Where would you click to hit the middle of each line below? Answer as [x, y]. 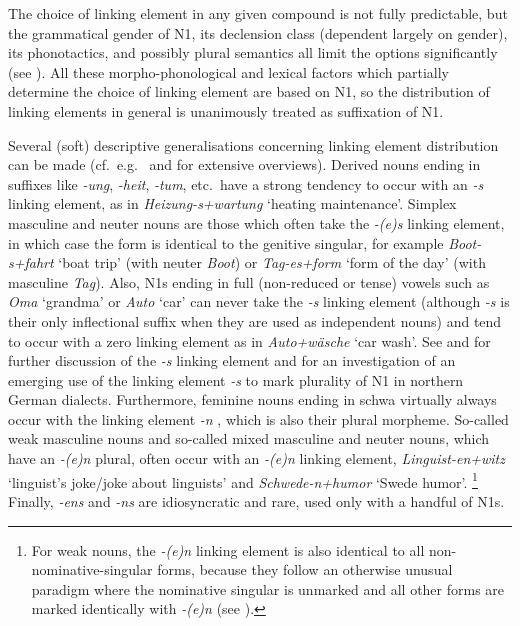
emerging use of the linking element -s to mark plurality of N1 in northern [236, 379]
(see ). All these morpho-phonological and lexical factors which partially [228, 71]
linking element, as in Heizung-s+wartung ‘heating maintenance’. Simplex [232, 203]
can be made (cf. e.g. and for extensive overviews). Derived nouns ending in [244, 164]
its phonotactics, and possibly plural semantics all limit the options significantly [253, 52]
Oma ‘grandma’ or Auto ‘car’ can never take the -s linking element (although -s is [259, 301]
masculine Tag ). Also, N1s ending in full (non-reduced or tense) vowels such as [249, 281]
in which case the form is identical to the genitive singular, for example [226, 242]
